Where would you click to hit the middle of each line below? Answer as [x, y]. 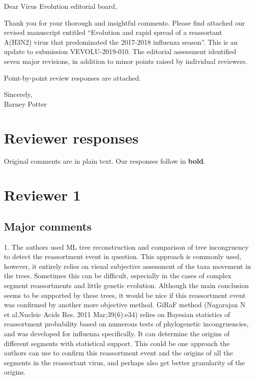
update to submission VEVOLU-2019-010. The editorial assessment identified [120, 51]
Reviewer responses [71, 137]
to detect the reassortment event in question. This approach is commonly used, [123, 256]
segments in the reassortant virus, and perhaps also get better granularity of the [125, 362]
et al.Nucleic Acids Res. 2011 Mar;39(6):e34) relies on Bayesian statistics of [117, 314]
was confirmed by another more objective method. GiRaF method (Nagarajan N [125, 305]
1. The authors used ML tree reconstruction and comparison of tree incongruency [126, 247]
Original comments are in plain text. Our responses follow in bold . [105, 161]
